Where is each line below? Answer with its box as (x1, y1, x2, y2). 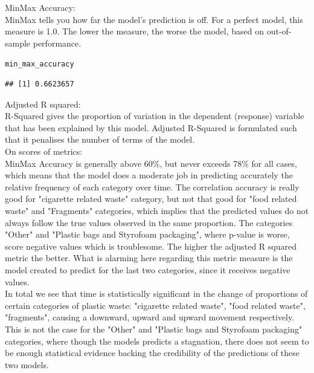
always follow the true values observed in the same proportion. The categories (5, 216, 293, 229)
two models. (5, 358, 49, 371)
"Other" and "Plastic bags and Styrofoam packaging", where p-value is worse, (5, 228, 290, 241)
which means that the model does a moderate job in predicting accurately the (5, 169, 293, 181)
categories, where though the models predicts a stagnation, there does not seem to (5, 334, 309, 347)
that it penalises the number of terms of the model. (5, 133, 195, 146)
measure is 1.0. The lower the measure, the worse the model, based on (5, 25, 264, 37)
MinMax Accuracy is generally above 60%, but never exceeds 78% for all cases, (5, 157, 297, 169)
